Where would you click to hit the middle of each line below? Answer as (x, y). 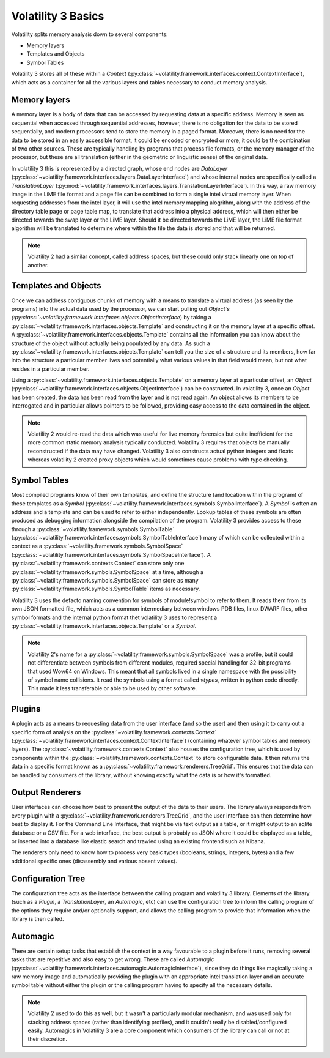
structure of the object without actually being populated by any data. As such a (111, 343)
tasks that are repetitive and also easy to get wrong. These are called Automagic (113, 959)
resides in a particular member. (50, 369)
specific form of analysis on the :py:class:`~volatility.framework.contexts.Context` (114, 732)
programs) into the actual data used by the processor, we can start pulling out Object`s (121, 308)
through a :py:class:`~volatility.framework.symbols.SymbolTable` (93, 529)
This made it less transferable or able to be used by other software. (112, 688)
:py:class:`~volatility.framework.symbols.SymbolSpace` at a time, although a (108, 572)
